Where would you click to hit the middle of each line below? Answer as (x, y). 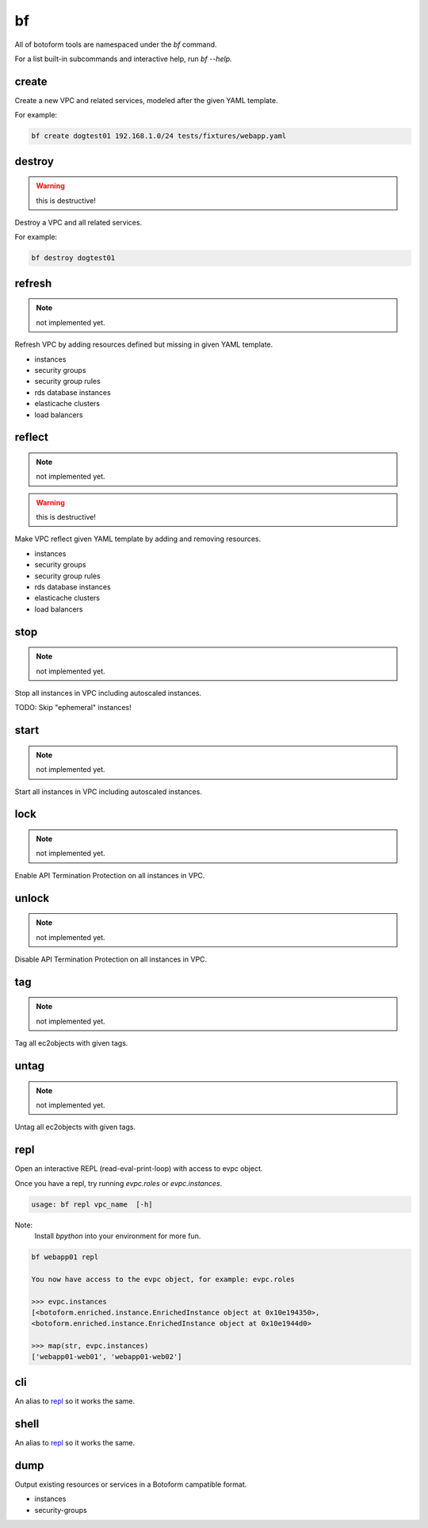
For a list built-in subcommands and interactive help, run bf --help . (124, 59)
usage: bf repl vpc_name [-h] (92, 1204)
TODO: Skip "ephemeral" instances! (73, 708)
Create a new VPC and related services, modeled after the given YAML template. (146, 100)
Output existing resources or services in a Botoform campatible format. (131, 1484)
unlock (32, 898)
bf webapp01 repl (65, 1257)
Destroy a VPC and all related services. (78, 223)
